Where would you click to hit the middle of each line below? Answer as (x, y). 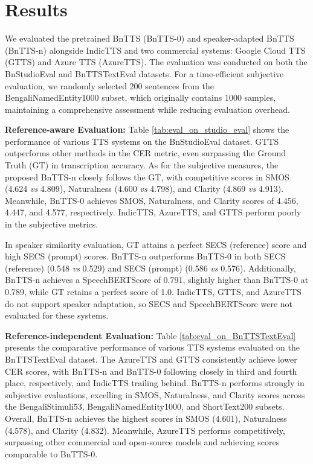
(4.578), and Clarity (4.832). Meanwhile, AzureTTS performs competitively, (145, 430)
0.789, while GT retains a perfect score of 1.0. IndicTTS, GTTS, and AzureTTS (153, 291)
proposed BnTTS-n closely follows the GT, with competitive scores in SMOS (147, 176)
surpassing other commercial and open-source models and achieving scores (142, 442)
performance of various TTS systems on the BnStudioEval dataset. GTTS (142, 141)
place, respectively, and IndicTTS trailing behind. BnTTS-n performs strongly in (155, 383)
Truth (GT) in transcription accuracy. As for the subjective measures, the (142, 165)
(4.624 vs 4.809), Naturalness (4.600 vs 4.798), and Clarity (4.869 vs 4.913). (144, 189)
